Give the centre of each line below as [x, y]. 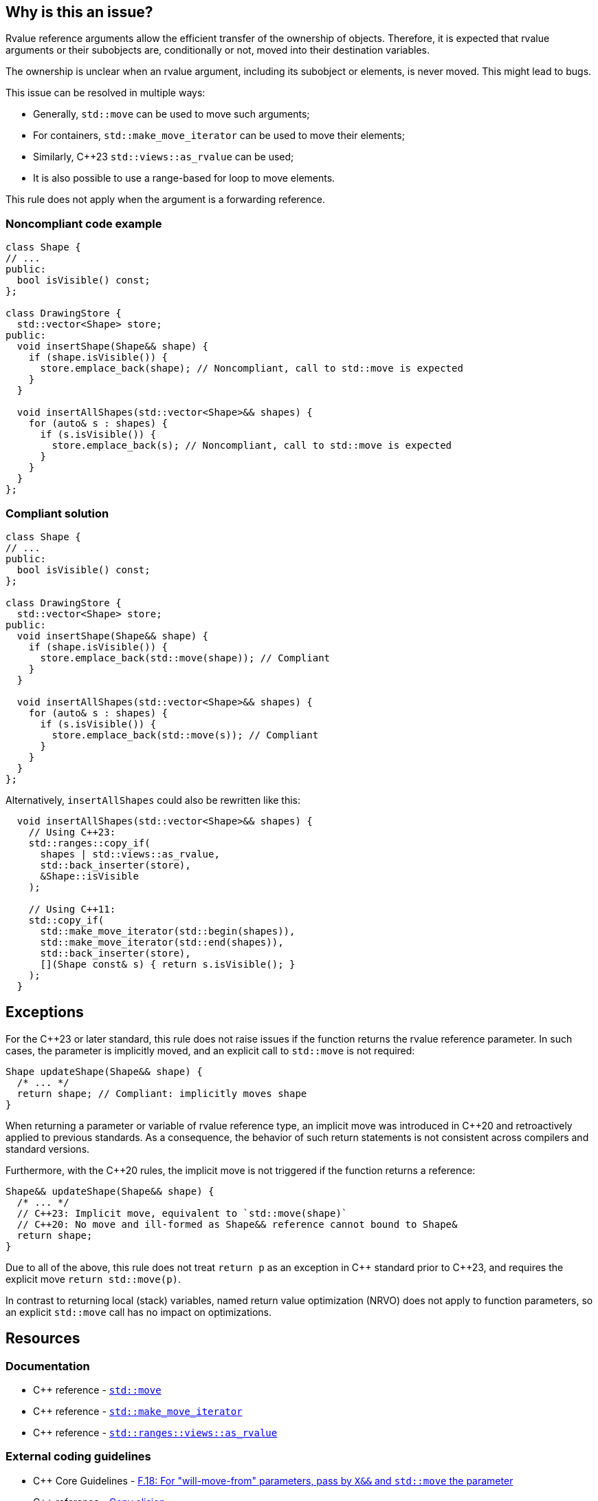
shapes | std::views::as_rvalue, [130, 854]
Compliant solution [57, 513]
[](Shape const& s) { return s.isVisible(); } [168, 964]
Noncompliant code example [84, 223]
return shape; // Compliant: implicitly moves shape [162, 1093]
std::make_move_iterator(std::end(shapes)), [162, 942]
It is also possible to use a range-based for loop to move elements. [184, 178]
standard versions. [48, 1149]
